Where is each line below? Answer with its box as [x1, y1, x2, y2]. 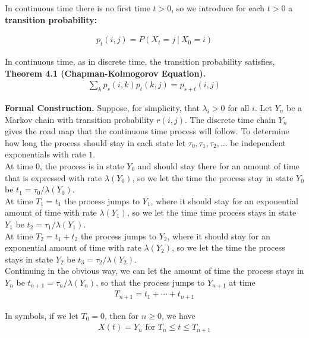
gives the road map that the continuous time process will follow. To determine [5, 125, 289, 137]
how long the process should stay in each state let [5, 136, 186, 149]
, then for [105, 309, 139, 321]
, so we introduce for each [171, 2, 265, 14]
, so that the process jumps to [96, 276, 205, 288]
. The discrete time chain [185, 113, 276, 125]
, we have [161, 309, 196, 321]
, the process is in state [40, 160, 124, 172]
